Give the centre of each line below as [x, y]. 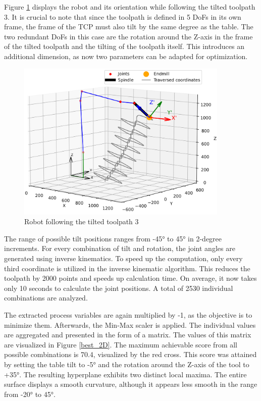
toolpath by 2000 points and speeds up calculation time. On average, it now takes [130, 278]
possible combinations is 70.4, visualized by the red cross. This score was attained [130, 354]
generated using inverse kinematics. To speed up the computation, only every [123, 258]
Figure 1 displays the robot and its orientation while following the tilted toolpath [130, 7]
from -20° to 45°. [30, 394]
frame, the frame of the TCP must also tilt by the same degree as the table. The [129, 27]
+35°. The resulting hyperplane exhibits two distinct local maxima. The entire [125, 374]
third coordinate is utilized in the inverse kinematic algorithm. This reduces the [127, 268]
